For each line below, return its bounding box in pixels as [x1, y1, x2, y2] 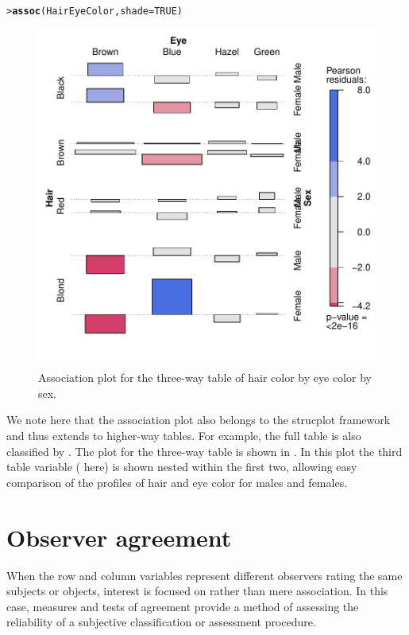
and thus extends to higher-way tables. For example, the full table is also [6, 427, 361, 444]
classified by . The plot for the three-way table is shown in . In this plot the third [6, 442, 403, 459]
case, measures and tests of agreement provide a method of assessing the [6, 598, 359, 614]
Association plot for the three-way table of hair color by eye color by [38, 369, 372, 386]
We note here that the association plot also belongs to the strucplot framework [6, 411, 391, 428]
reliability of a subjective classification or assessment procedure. [6, 614, 316, 630]
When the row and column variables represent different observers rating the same [6, 567, 403, 583]
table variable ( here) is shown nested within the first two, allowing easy [6, 458, 357, 475]
